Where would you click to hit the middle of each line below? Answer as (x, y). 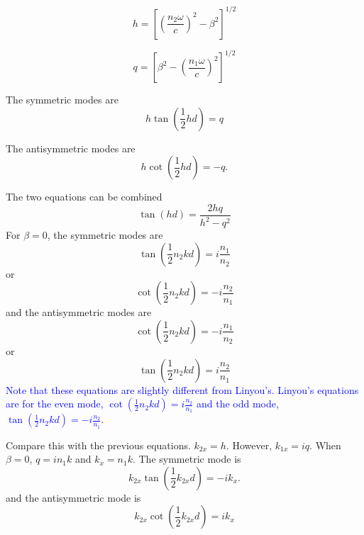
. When (325, 445)
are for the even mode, (55, 404)
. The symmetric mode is (187, 459)
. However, (249, 445)
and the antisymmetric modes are (79, 312)
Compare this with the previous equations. (98, 445)
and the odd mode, (237, 404)
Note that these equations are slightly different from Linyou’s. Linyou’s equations (182, 389)
